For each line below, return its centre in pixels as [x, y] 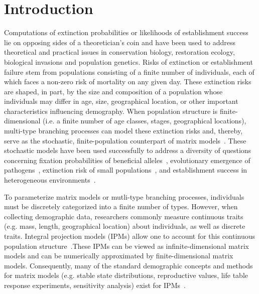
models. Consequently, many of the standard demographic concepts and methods [128, 265]
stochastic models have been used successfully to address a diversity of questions [128, 150]
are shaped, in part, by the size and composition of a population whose [113, 91]
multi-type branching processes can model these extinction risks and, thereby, [123, 131]
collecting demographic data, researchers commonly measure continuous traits [124, 216]
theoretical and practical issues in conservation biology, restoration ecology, [119, 52]
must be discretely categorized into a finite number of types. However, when [121, 206]
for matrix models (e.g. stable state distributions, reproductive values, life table [126, 275]
